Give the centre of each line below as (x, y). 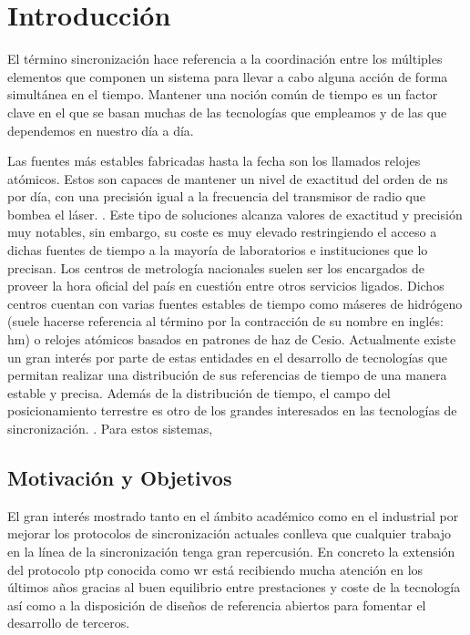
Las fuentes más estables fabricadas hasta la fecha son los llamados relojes (214, 161)
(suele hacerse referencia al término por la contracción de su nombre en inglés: (225, 321)
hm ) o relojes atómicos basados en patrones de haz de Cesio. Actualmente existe (232, 339)
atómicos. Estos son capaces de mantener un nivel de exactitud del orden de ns (228, 178)
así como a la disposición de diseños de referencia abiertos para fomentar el (217, 604)
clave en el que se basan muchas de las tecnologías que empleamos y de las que (227, 112)
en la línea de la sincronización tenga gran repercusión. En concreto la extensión (231, 551)
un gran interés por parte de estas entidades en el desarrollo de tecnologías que (227, 357)
